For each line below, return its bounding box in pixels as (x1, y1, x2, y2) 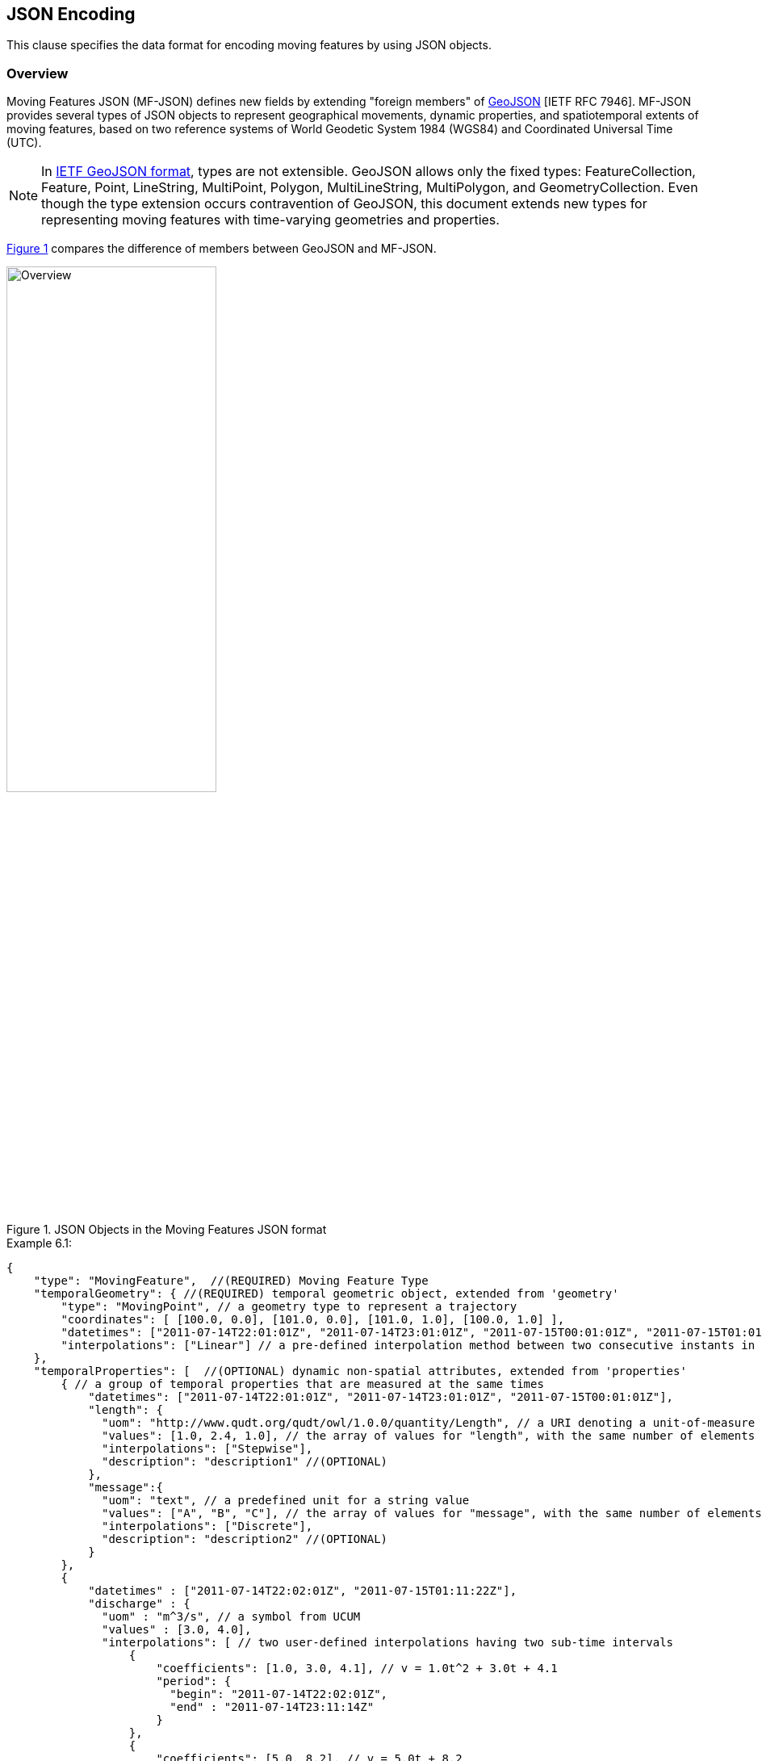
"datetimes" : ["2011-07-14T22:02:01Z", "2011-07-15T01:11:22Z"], (88, 1583, 517, 1597)
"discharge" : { (88, 1596, 190, 1610)
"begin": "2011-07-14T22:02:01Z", (170, 1687, 388, 1700)
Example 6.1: (6, 1235, 73, 1250)
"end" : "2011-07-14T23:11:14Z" (170, 1700, 375, 1713)
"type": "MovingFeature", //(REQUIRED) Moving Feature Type (33, 1273, 429, 1287)
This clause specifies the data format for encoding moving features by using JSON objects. (6, 38, 492, 52)
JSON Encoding (6, 4, 136, 24)
